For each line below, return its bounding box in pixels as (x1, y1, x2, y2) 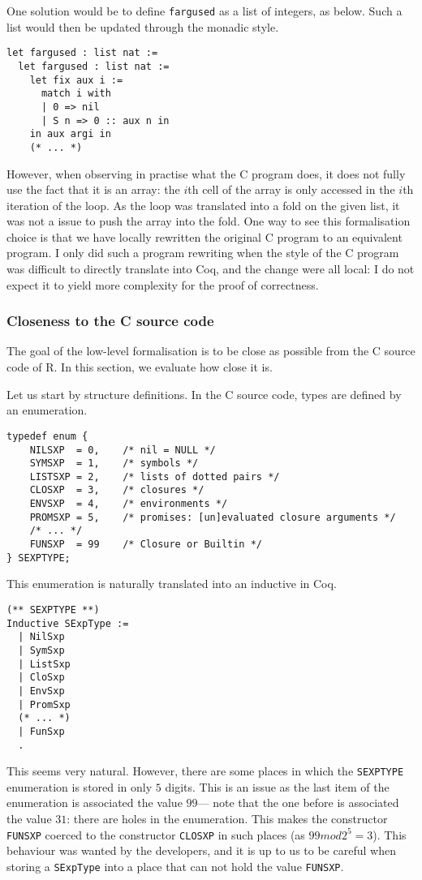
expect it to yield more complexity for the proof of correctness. (6, 276, 319, 293)
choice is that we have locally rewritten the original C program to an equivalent (6, 228, 403, 245)
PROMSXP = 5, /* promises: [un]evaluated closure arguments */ (29, 511, 396, 523)
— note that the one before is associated (197, 794, 399, 811)
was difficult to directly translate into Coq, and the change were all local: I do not (6, 260, 415, 277)
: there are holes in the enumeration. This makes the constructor (67, 810, 388, 827)
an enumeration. (6, 401, 88, 419)
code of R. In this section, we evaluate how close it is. (6, 358, 273, 376)
